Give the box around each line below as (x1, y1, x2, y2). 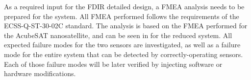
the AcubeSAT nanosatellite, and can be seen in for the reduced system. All (4, 30, 232, 40)
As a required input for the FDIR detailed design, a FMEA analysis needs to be (4, 1, 245, 11)
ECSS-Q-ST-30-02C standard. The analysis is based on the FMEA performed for (4, 20, 248, 31)
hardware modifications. (4, 68, 76, 79)
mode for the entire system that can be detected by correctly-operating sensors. (4, 49, 243, 59)
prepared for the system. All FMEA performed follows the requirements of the (4, 11, 239, 21)
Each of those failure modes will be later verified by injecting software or (4, 59, 223, 69)
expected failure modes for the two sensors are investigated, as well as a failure (4, 40, 241, 50)
